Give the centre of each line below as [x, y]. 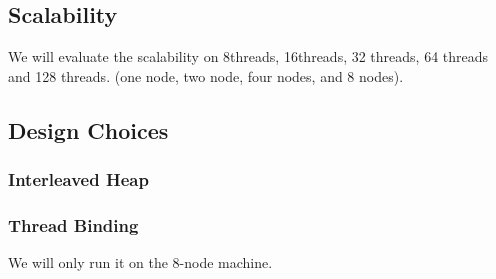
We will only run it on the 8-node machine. [140, 262]
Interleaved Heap [78, 179]
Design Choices [88, 129]
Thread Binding [73, 224]
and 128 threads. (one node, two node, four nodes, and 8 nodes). [206, 75]
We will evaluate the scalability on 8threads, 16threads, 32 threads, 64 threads [248, 56]
